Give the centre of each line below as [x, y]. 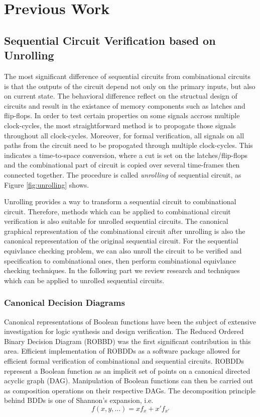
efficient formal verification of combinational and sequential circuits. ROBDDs [124, 361]
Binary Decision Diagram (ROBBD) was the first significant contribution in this [127, 341]
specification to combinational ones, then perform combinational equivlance [120, 260]
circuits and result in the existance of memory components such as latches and [125, 105]
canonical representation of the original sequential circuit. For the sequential [121, 241]
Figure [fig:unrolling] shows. [47, 184]
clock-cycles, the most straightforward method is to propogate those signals [120, 125]
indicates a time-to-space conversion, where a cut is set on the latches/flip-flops [126, 155]
